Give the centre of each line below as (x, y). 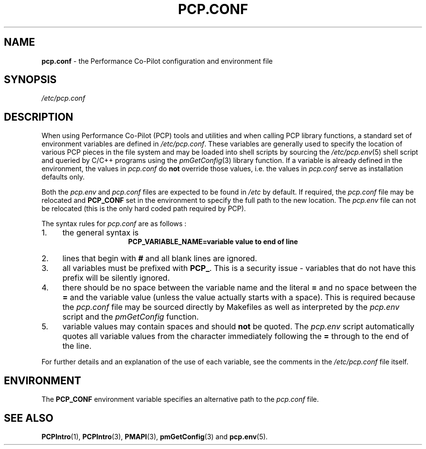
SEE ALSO (29, 418)
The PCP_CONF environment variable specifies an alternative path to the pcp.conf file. (180, 399)
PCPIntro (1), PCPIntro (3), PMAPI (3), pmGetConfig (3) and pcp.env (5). (155, 436)
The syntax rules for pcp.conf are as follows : (114, 224)
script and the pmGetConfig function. (131, 317)
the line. (77, 346)
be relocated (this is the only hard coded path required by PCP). (144, 209)
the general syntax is (100, 233)
